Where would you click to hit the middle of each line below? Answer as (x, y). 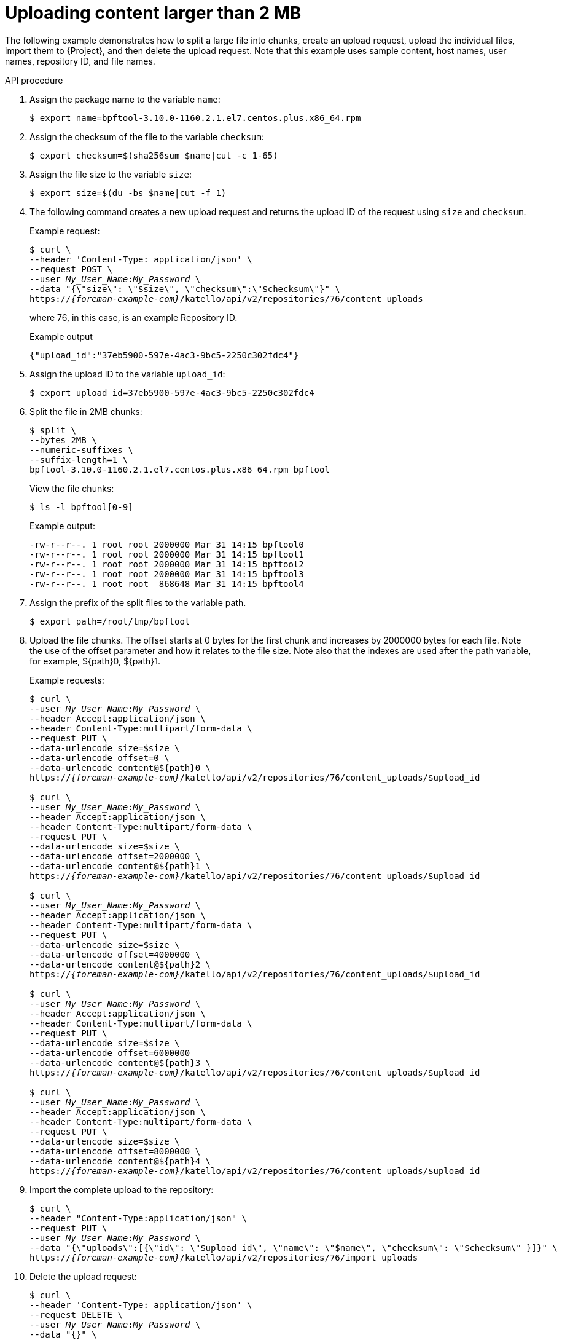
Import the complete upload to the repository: (122, 1189)
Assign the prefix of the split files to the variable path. (138, 602)
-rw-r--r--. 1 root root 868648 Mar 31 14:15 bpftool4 (167, 584)
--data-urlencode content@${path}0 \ (120, 767)
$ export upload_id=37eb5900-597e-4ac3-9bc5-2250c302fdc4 (172, 392)
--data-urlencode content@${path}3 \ (120, 1062)
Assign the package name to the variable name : (125, 99)
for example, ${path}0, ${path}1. (95, 661)
